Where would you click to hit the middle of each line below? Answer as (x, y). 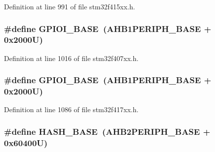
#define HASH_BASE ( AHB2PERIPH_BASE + (107, 131)
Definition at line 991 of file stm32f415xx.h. (70, 6)
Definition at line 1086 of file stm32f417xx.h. (71, 109)
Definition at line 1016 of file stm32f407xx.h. (71, 58)
